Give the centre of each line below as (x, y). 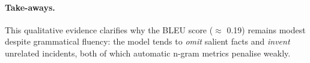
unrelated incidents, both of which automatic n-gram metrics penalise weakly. (148, 53)
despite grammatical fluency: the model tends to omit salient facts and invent (147, 41)
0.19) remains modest (266, 29)
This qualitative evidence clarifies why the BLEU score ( (109, 29)
